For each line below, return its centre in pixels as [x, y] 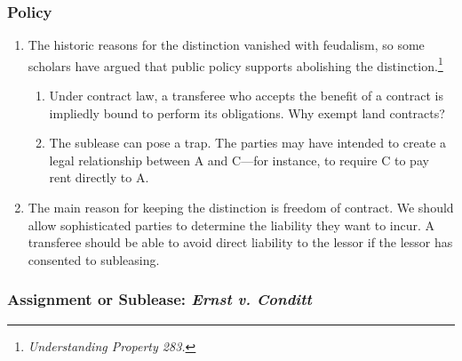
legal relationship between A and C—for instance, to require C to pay [239, 160]
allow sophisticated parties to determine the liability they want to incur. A [231, 225]
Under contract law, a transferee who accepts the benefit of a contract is [246, 96]
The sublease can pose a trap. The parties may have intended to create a [248, 143]
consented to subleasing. [94, 259]
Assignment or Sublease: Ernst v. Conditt [159, 299]
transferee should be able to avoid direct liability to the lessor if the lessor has [240, 242]
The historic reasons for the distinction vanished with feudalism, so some [226, 45]
